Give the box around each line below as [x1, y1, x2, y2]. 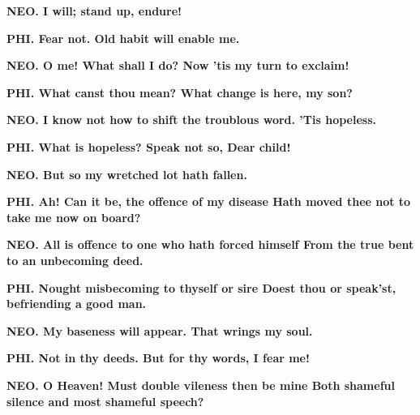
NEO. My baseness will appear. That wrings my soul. [6, 322, 313, 339]
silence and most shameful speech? [6, 392, 204, 409]
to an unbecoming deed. [6, 251, 144, 268]
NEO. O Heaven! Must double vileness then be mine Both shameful [6, 376, 395, 393]
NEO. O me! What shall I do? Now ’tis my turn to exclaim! [6, 57, 349, 74]
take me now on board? [6, 208, 141, 225]
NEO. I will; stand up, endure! [6, 2, 182, 19]
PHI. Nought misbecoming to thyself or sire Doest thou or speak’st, [6, 279, 396, 296]
